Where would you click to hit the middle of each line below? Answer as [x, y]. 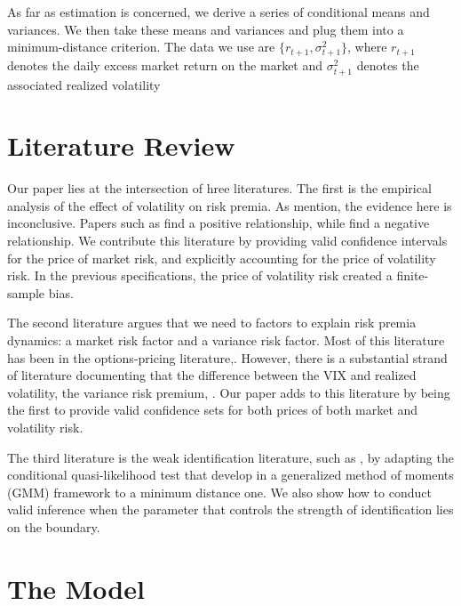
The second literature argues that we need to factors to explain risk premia [212, 323]
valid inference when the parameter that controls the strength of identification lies [230, 509]
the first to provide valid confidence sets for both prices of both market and [213, 410]
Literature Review [121, 145]
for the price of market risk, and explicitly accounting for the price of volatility [222, 258]
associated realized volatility [84, 84]
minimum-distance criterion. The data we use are [141, 47]
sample [26, 292]
